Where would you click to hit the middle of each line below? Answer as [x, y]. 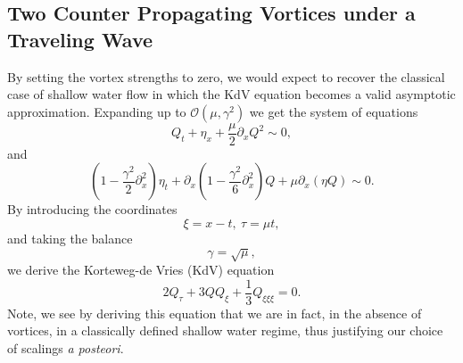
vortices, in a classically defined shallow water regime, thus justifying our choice [225, 330]
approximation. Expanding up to [97, 111]
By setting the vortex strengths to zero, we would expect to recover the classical [226, 76]
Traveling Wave [80, 39]
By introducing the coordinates [92, 209]
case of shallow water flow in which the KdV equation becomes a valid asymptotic [231, 94]
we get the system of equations [334, 111]
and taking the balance [70, 239]
